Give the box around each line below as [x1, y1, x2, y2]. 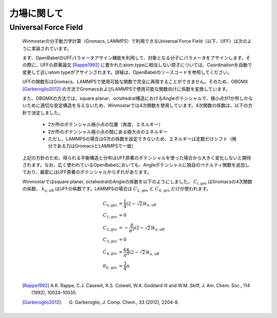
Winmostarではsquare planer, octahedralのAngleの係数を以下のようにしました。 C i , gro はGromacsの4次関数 [22, 178, 252, 186]
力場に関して [9, 8, 64, 19]
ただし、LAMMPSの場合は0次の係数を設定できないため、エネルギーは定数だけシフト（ [48, 135, 232, 142]
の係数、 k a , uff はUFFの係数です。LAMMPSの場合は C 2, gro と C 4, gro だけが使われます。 [22, 186, 211, 193]
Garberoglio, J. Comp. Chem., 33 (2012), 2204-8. [74, 299, 179, 305]
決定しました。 [31, 110, 63, 116]
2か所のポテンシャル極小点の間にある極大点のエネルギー [48, 129, 168, 135]
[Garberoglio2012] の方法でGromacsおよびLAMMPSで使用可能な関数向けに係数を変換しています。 [22, 85, 230, 92]
